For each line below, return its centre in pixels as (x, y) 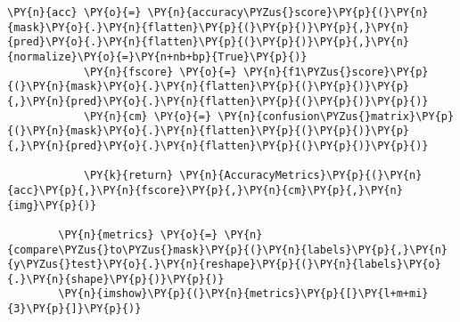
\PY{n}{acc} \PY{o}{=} (74, 12)
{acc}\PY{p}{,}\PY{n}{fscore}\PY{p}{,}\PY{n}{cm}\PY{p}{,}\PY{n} (205, 190)
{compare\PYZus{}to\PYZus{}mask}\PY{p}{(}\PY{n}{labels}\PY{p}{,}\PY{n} (227, 250)
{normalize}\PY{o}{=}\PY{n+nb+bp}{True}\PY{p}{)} (157, 56)
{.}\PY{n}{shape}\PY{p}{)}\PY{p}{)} (116, 279)
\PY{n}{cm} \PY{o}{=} (148, 116)
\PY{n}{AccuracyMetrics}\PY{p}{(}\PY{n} (301, 176)
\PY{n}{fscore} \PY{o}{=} (160, 72)
